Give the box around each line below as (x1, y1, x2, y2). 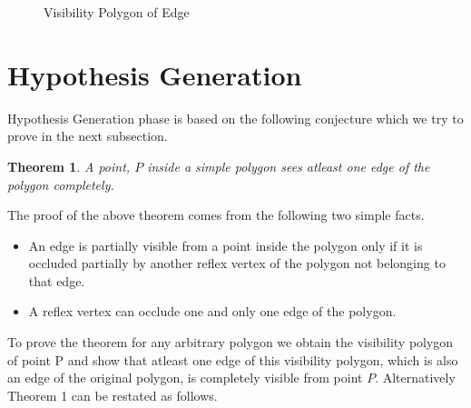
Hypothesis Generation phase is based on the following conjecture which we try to (7, 108, 464, 127)
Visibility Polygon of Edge (44, 3, 190, 21)
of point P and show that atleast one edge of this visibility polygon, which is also (7, 350, 458, 369)
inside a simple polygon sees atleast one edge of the (147, 156, 430, 175)
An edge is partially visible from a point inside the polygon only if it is (28, 235, 423, 254)
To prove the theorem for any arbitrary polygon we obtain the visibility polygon (7, 333, 454, 352)
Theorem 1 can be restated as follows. (7, 385, 218, 404)
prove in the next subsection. (7, 126, 168, 145)
